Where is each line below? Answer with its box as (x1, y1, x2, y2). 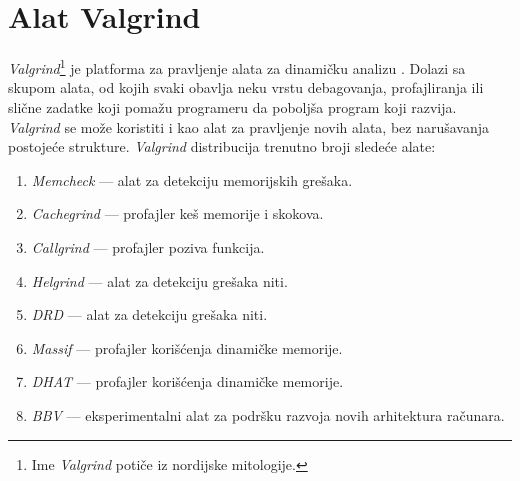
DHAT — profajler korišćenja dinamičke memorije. (31, 371, 344, 392)
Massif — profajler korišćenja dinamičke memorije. (31, 337, 343, 358)
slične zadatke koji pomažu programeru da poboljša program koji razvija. (8, 96, 457, 117)
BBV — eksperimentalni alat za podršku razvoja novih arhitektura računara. (31, 404, 505, 425)
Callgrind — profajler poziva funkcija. (31, 236, 265, 257)
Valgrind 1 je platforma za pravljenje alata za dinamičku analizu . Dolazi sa (8, 55, 466, 78)
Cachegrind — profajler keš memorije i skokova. (31, 203, 324, 224)
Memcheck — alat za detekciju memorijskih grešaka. (31, 169, 353, 190)
